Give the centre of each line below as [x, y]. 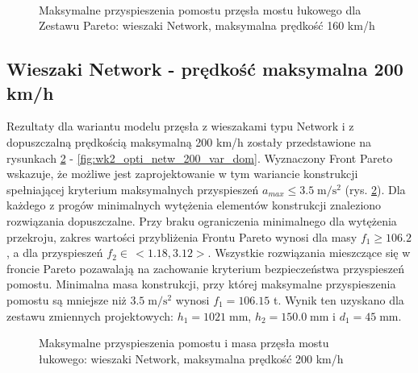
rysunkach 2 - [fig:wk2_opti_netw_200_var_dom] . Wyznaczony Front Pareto [200, 157]
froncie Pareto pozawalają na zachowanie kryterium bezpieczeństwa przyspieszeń [205, 268]
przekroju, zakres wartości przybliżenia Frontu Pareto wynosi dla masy [182, 236]
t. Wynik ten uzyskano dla [339, 299]
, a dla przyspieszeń [55, 253]
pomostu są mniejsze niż [67, 299]
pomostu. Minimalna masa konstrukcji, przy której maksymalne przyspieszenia [201, 284]
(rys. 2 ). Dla [375, 189]
